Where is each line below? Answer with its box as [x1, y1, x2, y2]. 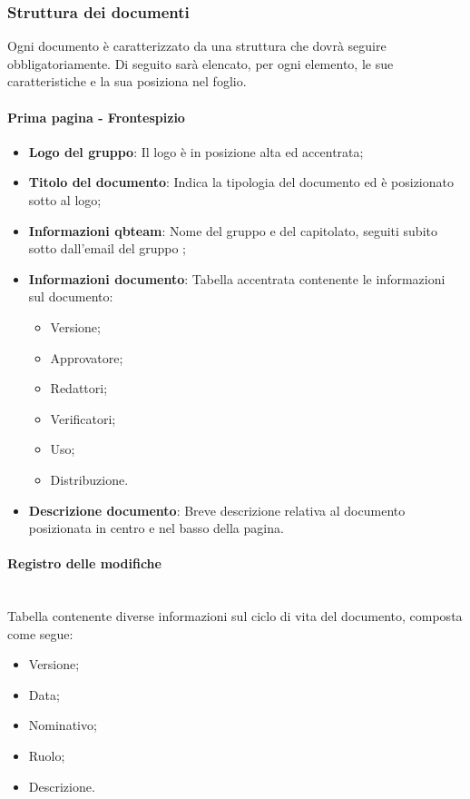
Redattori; [50, 379, 108, 398]
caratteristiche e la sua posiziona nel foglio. [7, 72, 247, 91]
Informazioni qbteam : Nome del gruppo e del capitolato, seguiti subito [28, 221, 437, 240]
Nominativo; [28, 715, 97, 735]
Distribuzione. [50, 469, 129, 488]
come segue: [7, 624, 73, 643]
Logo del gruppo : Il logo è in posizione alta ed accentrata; [28, 142, 364, 161]
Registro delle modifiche [7, 554, 162, 573]
